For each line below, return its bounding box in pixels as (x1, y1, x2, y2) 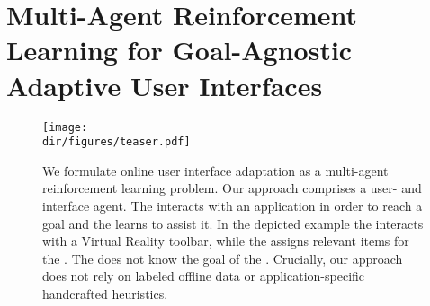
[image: (42, 120, 88, 134)
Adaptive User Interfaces (6, 66, 323, 103)
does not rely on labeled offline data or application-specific (42, 267, 365, 285)
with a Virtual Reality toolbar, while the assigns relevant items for (42, 232, 409, 250)
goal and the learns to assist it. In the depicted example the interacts (42, 214, 424, 232)
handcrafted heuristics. (42, 284, 168, 302)
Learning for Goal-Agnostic (6, 31, 353, 68)
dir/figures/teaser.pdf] (42, 136, 191, 149)
